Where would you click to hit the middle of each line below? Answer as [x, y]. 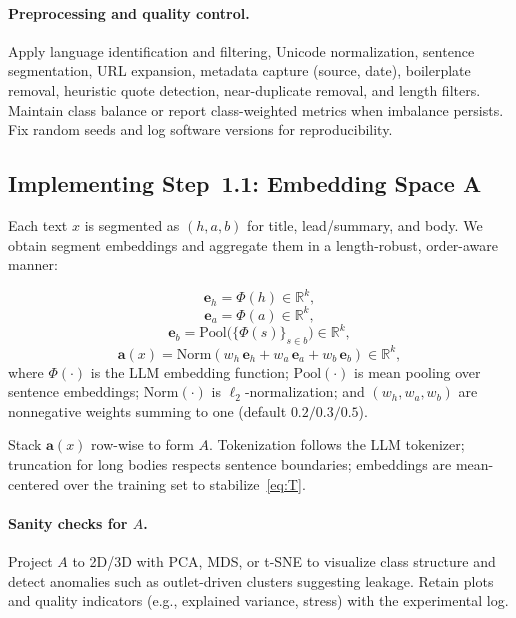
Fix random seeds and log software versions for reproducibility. [200, 129]
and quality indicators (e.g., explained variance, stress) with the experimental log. [258, 600]
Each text [38, 224]
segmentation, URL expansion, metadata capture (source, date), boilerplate [239, 70]
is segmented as [132, 224]
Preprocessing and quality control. [129, 12]
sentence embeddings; [74, 391]
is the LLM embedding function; [189, 371]
